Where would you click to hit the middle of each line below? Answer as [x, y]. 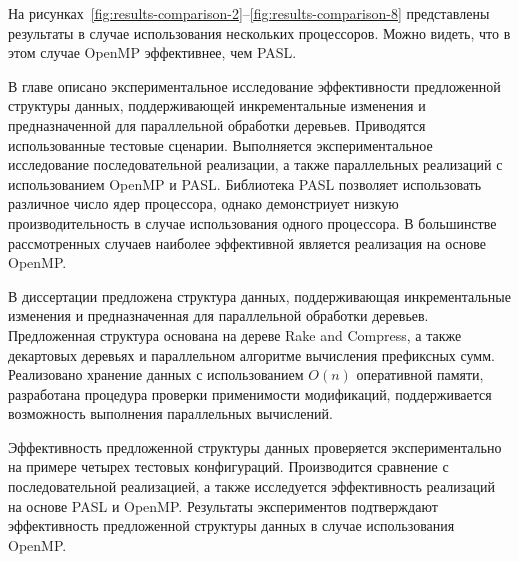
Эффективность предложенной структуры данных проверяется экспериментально [255, 446]
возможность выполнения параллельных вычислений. [170, 413]
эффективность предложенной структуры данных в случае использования [231, 525]
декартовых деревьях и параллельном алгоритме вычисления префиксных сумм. [251, 354]
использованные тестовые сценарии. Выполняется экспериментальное [220, 144]
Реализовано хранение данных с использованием [156, 374]
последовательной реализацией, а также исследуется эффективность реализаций [251, 486]
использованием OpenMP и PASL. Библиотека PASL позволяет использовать [245, 183]
